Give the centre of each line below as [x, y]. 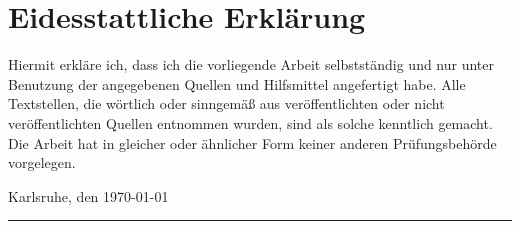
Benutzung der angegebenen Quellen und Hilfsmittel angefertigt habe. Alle [237, 83]
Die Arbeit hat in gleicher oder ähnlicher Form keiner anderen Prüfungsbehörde [252, 142]
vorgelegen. [42, 162]
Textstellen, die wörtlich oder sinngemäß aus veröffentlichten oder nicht [226, 103]
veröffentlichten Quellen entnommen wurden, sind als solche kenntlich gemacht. [250, 122]
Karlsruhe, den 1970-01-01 [88, 195]
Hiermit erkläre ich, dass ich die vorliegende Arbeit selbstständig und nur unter [251, 64]
